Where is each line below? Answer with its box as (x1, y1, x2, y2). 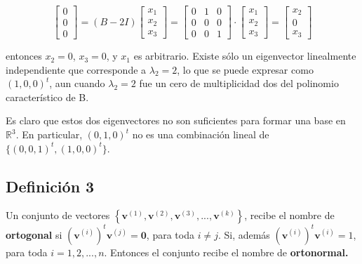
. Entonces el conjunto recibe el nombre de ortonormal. (104, 244, 349, 259)
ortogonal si (6, 227, 62, 242)
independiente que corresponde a (6, 62, 147, 77)
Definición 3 (6, 175, 95, 197)
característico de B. (6, 89, 89, 104)
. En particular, (15, 127, 83, 142)
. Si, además (217, 227, 270, 242)
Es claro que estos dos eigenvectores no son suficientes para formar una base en (6, 113, 346, 128)
